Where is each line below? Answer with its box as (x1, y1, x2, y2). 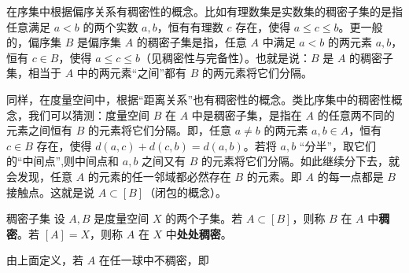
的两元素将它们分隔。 (202, 65, 313, 81)
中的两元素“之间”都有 (76, 65, 187, 81)
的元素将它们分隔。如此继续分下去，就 (201, 153, 400, 169)
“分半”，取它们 (299, 137, 377, 153)
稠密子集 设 (6, 210, 65, 227)
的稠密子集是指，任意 (136, 34, 247, 50)
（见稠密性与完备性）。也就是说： (139, 49, 311, 65)
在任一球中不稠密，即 (98, 252, 209, 268)
